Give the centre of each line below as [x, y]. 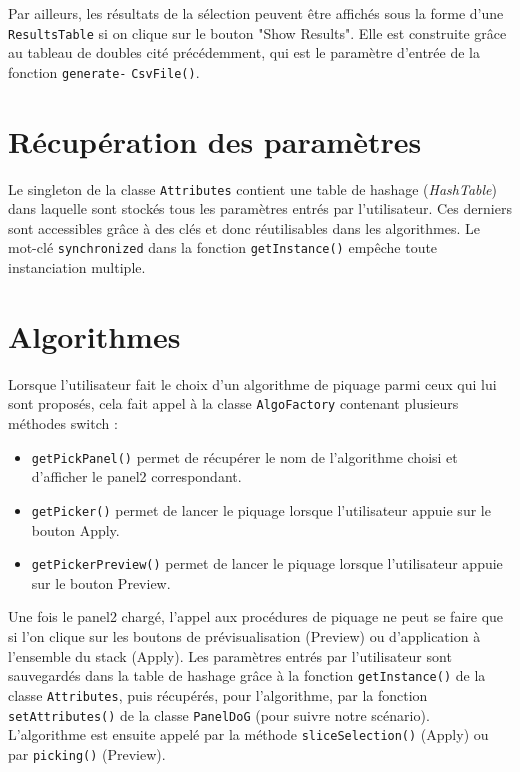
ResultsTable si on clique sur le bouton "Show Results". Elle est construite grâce [257, 32]
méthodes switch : [63, 423]
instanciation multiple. [77, 267]
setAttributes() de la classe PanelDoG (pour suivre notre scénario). [219, 714]
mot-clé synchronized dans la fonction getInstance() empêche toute [223, 247]
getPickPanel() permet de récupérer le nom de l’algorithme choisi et [244, 456]
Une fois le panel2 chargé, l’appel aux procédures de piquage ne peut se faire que [256, 616]
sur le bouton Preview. [101, 582]
